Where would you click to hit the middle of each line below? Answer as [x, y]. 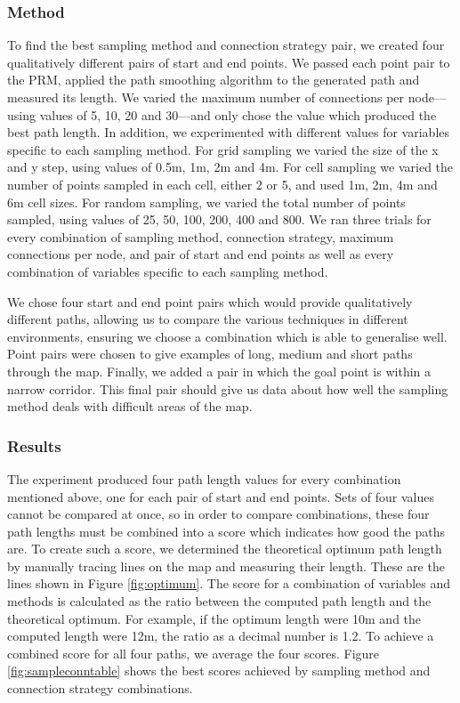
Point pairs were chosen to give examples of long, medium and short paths [210, 354]
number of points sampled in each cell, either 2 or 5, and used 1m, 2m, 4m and [222, 184]
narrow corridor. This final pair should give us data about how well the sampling [228, 388]
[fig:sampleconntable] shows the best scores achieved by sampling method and [219, 671]
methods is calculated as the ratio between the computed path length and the [219, 601]
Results [34, 445]
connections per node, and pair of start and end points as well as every [201, 254]
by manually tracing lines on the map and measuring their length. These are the [226, 566]
